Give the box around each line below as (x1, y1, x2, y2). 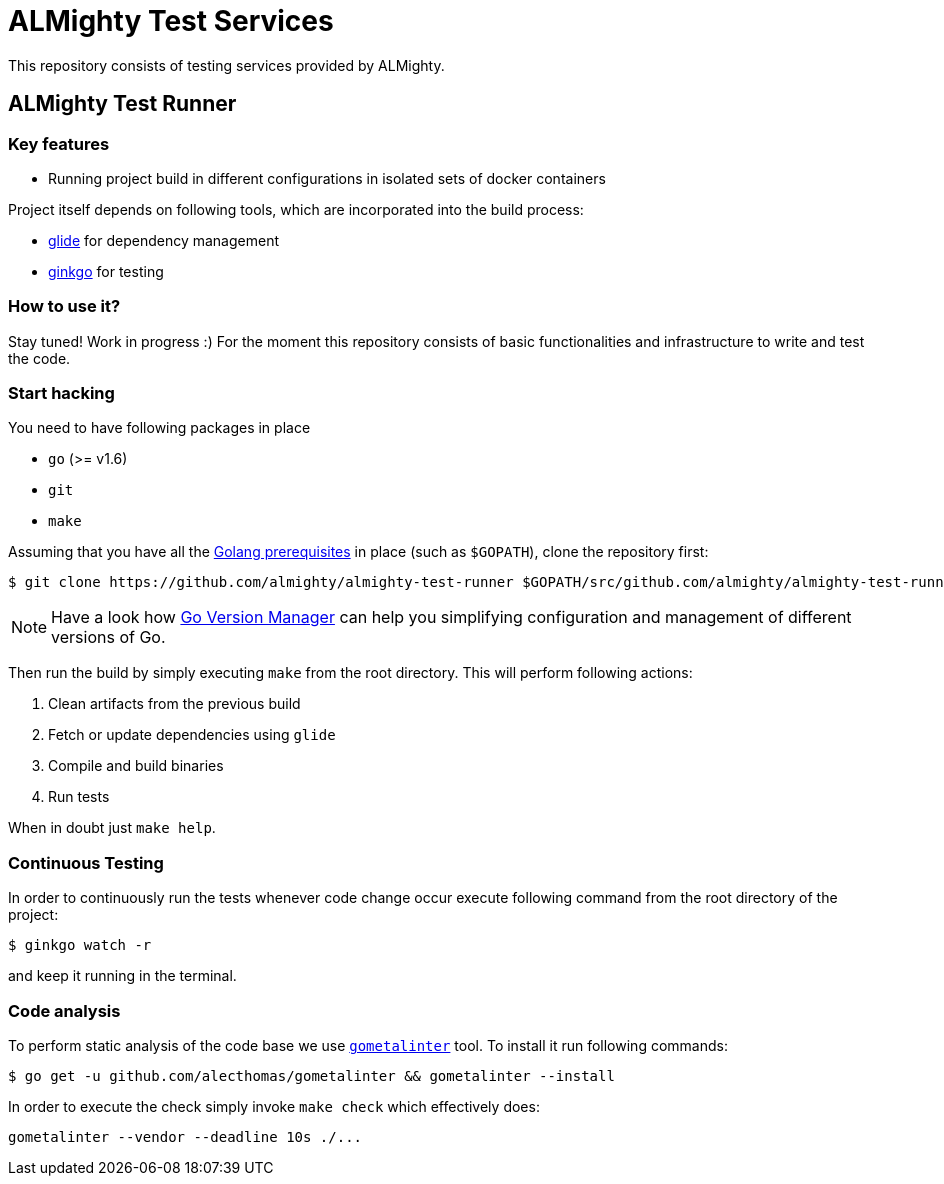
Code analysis (8, 1000, 121, 1021)
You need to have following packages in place (8, 419, 311, 437)
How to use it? (8, 296, 121, 317)
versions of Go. (51, 627, 166, 648)
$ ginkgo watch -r (8, 937, 152, 954)
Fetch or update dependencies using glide (48, 726, 336, 744)
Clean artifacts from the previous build (48, 695, 301, 713)
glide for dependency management (48, 231, 279, 249)
